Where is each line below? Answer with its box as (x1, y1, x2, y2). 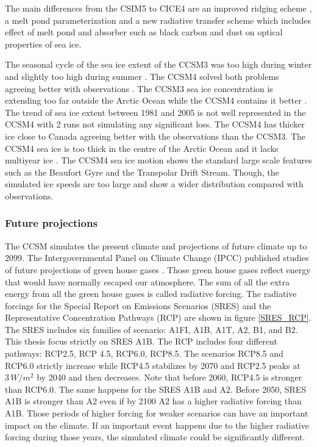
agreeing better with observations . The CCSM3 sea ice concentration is (5, 82, 273, 95)
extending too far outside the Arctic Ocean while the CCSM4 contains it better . (5, 94, 307, 107)
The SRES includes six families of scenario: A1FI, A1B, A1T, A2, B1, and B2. (5, 323, 298, 335)
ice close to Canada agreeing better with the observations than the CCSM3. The (5, 129, 306, 142)
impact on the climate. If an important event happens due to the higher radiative (5, 418, 309, 431)
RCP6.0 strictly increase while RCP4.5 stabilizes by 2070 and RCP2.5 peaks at (5, 359, 301, 371)
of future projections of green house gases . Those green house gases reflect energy (5, 263, 311, 276)
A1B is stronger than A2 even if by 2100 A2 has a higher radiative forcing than (5, 395, 302, 407)
